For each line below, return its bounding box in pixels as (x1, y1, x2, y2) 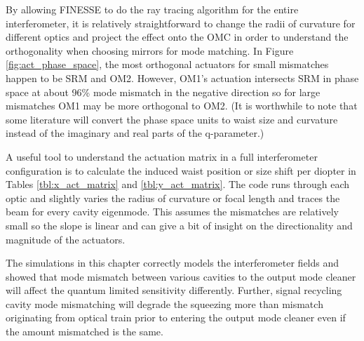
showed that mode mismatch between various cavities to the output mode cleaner (6, 269, 356, 283)
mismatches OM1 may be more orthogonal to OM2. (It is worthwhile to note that (6, 98, 358, 113)
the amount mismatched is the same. (6, 324, 163, 339)
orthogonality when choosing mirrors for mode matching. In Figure (6, 43, 294, 58)
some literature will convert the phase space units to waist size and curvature (6, 112, 338, 126)
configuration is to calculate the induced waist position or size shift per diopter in (6, 163, 356, 178)
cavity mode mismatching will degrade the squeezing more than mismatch (6, 296, 323, 311)
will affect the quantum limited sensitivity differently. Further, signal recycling (6, 283, 342, 297)
